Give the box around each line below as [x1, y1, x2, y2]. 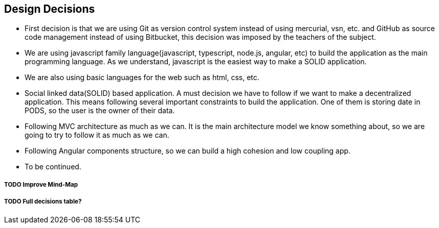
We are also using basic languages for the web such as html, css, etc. [25, 73, 259, 82]
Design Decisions [4, 3, 95, 15]
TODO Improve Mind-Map [4, 181, 78, 188]
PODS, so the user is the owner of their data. [25, 106, 175, 115]
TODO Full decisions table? [4, 198, 82, 206]
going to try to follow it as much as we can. [25, 131, 169, 140]
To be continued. [25, 162, 81, 171]
